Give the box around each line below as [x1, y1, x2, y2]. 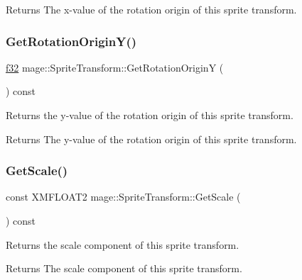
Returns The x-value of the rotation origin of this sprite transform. [6, 2, 297, 16]
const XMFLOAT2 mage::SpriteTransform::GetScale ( [6, 189, 241, 204]
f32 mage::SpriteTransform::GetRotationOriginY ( [6, 60, 224, 74]
